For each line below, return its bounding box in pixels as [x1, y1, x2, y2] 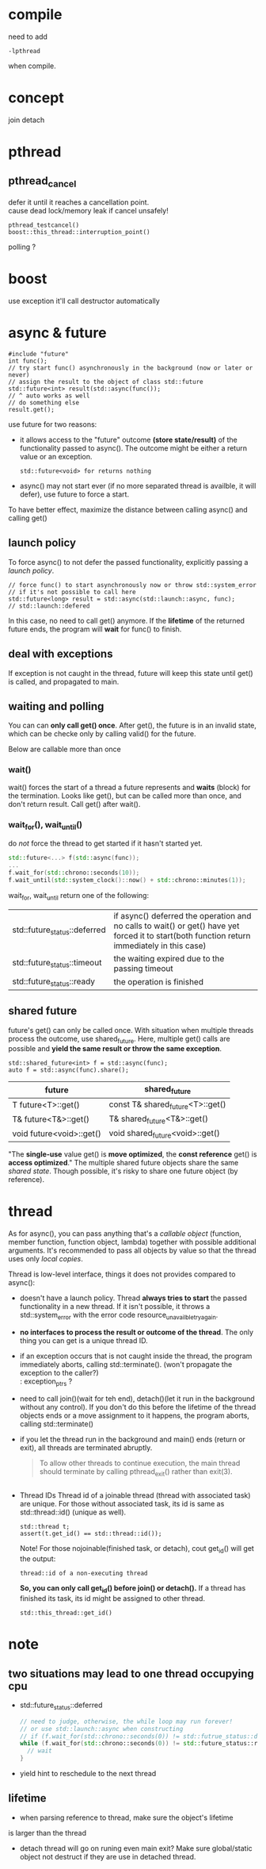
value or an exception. [19, 451, 93, 461]
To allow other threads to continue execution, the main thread [39, 1458, 241, 1468]
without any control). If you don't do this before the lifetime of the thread [19, 1402, 256, 1411]
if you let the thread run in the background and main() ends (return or [19, 1434, 245, 1444]
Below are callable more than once [8, 744, 121, 754]
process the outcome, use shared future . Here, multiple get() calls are [8, 1034, 231, 1045]
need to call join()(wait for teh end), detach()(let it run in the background [19, 1394, 255, 1403]
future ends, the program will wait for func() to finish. [8, 624, 182, 634]
